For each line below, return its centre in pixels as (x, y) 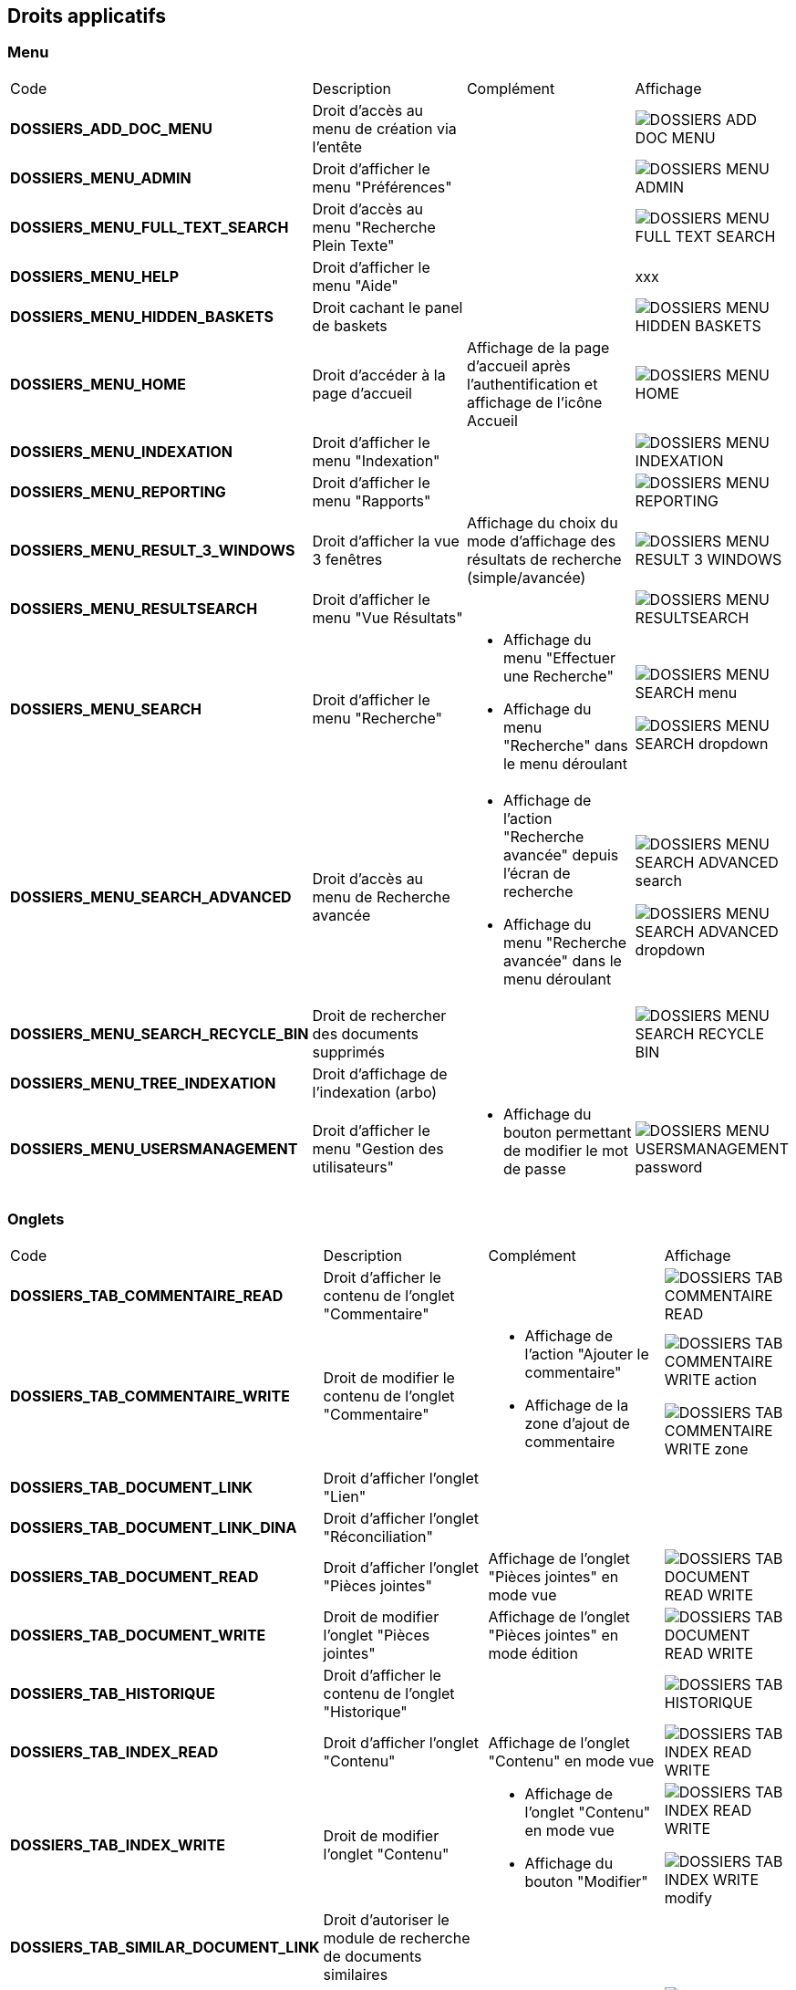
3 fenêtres (347, 559)
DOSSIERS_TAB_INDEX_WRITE (118, 1844)
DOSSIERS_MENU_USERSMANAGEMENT (154, 1148)
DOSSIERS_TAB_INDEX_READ (114, 1751)
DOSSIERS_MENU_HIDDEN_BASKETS (142, 316)
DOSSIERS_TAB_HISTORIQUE (113, 1693)
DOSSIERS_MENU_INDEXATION (122, 451)
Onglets (36, 1219)
